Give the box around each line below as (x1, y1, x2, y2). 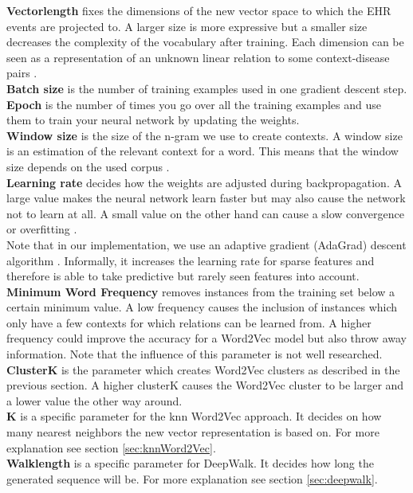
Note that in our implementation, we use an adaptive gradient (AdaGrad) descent (6, 236, 407, 252)
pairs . (6, 65, 37, 81)
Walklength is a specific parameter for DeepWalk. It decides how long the (6, 455, 374, 471)
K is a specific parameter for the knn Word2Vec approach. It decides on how (6, 408, 382, 425)
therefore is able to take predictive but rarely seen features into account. (6, 268, 360, 284)
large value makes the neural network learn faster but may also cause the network (6, 190, 406, 206)
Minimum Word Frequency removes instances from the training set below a (6, 283, 395, 299)
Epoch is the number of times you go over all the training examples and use (6, 96, 381, 112)
